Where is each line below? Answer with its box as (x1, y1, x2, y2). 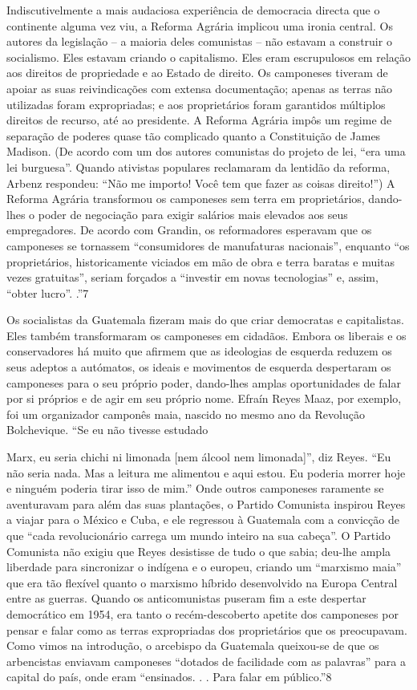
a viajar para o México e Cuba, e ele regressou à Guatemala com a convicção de (6, 511, 399, 528)
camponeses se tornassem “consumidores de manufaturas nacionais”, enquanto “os (6, 237, 410, 254)
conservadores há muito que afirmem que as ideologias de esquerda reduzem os (6, 343, 392, 359)
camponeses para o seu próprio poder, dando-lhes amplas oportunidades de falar (6, 374, 401, 391)
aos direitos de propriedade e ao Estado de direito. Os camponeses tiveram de (6, 64, 388, 81)
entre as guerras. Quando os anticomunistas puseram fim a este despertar (6, 590, 366, 607)
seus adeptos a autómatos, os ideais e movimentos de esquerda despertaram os (6, 359, 391, 375)
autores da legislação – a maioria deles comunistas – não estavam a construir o (6, 33, 392, 50)
